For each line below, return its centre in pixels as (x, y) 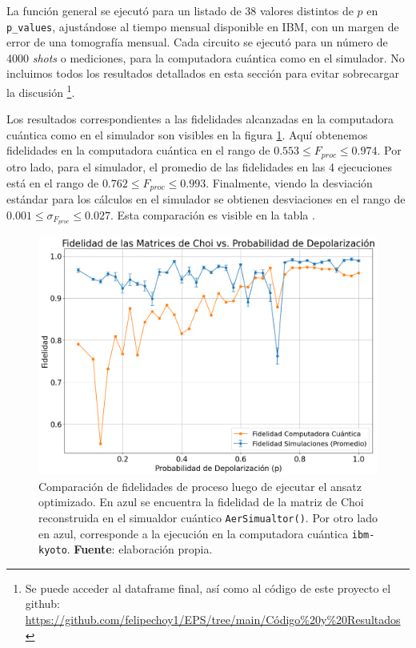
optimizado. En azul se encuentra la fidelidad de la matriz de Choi (201, 502)
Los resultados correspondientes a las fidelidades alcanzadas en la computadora (200, 119)
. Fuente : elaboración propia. (140, 549)
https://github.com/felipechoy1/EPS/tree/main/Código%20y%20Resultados (213, 620)
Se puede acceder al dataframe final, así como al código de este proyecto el (208, 588)
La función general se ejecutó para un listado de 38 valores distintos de (180, 10)
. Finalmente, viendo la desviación (289, 182)
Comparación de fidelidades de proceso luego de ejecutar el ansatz (200, 486)
